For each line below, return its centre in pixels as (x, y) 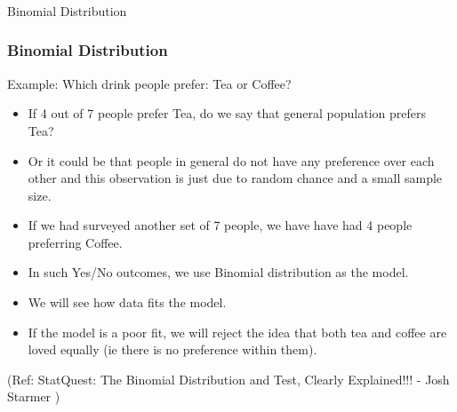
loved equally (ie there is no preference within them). (172, 349)
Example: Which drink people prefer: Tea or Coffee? (149, 83)
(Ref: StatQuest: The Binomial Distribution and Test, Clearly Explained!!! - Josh (228, 379)
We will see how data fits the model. (127, 302)
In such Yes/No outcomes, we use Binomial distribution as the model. (218, 272)
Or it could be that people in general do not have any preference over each (231, 160)
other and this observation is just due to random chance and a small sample (235, 178)
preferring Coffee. (75, 242)
